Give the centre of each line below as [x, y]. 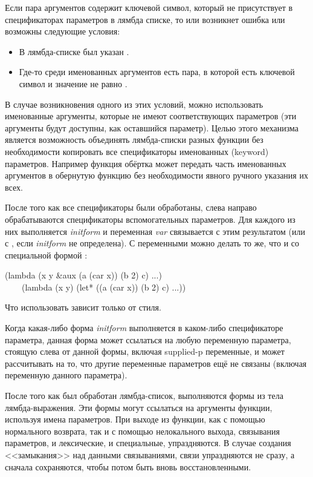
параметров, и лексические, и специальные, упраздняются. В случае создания [148, 443]
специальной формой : [46, 255]
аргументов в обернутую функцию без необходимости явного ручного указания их [156, 175]
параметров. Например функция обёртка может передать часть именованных [146, 163]
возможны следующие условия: [63, 31]
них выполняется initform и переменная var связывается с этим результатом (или [155, 231]
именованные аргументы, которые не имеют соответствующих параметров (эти [151, 116]
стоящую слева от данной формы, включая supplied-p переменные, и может [145, 351]
